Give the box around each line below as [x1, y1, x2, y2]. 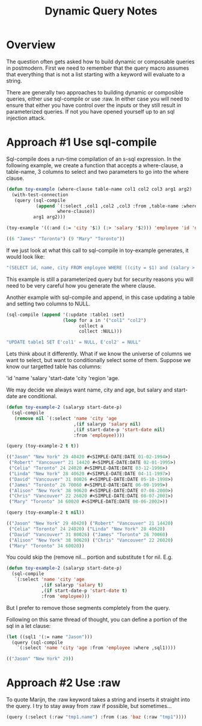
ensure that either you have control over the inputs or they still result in [6, 101, 182, 109]
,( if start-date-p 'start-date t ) [41, 588, 128, 594]
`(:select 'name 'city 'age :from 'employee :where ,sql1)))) [17, 645, 176, 651]
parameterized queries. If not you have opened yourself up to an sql [6, 108, 175, 115]
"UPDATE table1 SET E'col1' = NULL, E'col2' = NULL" [6, 339, 141, 345]
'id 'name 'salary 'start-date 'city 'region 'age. [6, 375, 120, 382]
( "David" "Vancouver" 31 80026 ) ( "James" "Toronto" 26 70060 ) [8, 531, 168, 538]
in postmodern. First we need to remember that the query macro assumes [6, 64, 189, 72]
